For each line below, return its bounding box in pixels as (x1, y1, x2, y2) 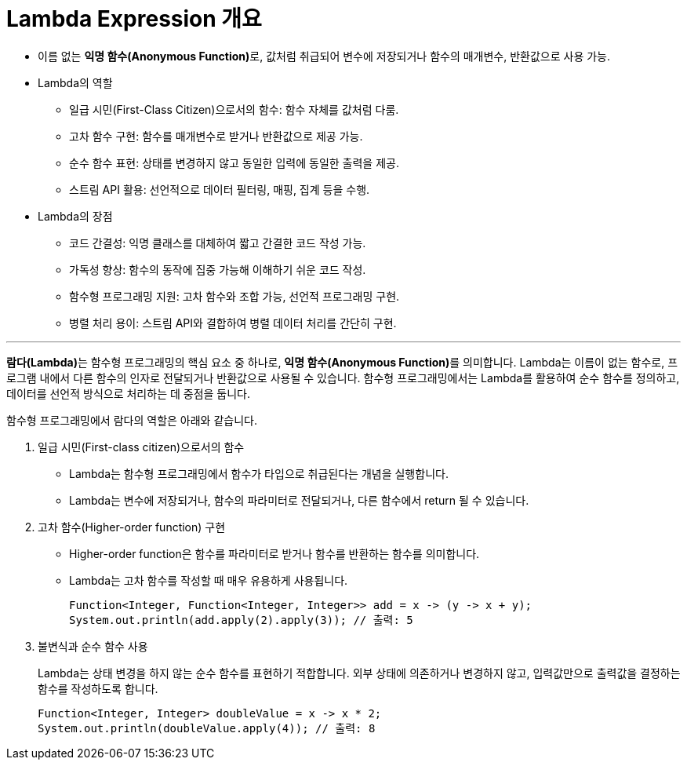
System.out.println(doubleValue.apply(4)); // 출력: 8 (38, 721, 376, 735)
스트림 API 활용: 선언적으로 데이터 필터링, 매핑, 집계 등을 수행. (69, 182, 370, 196)
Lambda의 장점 (38, 209, 113, 223)
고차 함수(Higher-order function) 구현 (38, 520, 226, 534)
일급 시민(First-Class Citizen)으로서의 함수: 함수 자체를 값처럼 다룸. (69, 102, 399, 116)
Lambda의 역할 (38, 75, 113, 89)
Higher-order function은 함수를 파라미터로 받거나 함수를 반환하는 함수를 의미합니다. (69, 546, 480, 560)
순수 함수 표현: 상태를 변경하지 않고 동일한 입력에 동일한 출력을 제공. (69, 155, 399, 170)
